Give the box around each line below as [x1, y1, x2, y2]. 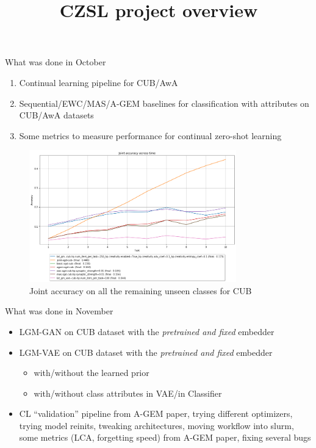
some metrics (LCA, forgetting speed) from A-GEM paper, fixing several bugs [19, 431, 311, 444]
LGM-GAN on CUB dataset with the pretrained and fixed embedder [19, 325, 275, 338]
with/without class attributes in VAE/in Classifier [34, 386, 222, 399]
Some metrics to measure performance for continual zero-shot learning [19, 129, 282, 142]
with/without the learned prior [34, 366, 149, 379]
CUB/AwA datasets [19, 109, 94, 121]
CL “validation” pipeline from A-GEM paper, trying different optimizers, [19, 407, 293, 420]
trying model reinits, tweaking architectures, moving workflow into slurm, [19, 419, 294, 432]
